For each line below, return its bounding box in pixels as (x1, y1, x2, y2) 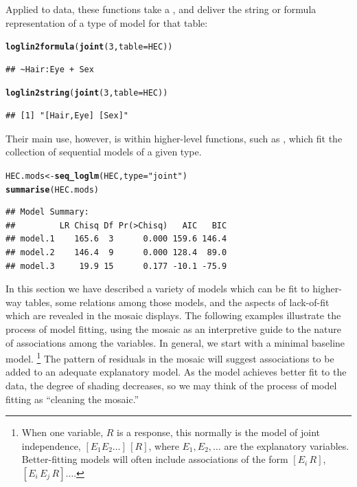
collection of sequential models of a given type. (5, 144, 202, 159)
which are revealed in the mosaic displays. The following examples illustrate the (5, 308, 341, 323)
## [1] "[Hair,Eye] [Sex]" (5, 111, 128, 121)
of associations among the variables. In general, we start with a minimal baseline (5, 335, 345, 349)
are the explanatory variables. (224, 438, 349, 453)
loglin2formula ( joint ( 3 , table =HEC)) (5, 42, 173, 52)
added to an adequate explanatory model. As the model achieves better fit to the (5, 365, 347, 379)
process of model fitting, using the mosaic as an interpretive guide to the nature (5, 321, 341, 336)
